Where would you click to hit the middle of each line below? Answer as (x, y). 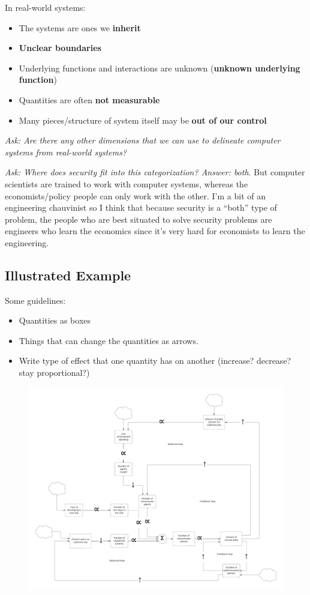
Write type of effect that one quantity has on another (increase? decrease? (155, 361)
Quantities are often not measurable (89, 99)
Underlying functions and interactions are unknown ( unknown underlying (159, 68)
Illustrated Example (68, 275)
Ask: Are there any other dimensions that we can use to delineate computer (143, 140)
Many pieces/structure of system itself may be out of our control (143, 120)
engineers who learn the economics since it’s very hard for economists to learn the (155, 231)
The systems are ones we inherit (80, 27)
